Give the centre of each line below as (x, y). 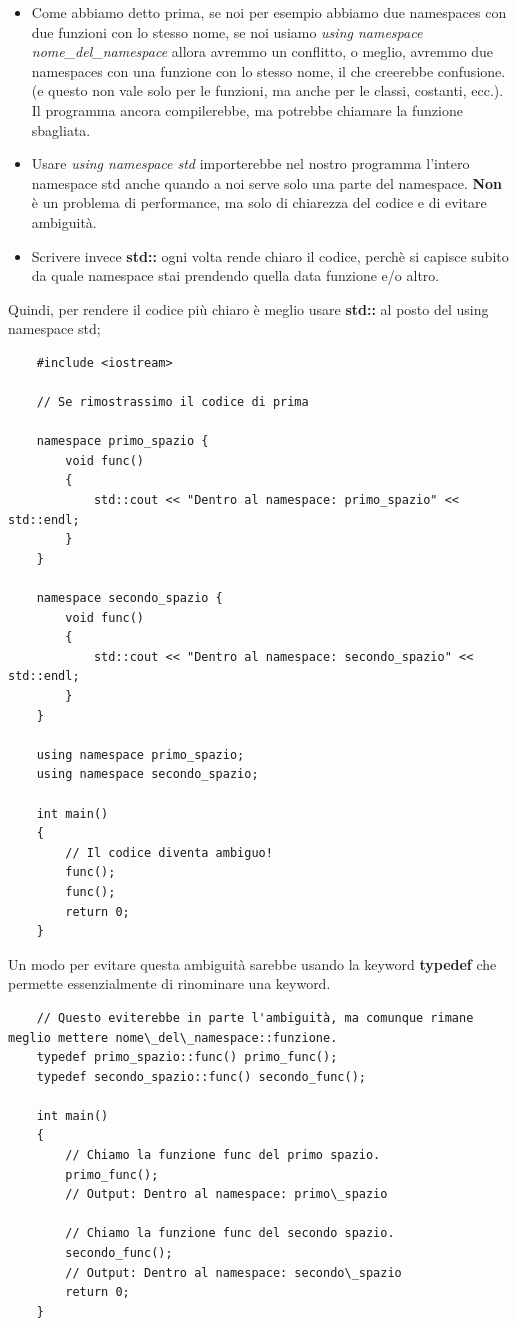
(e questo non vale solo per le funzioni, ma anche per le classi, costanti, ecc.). (267, 90)
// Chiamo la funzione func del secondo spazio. (230, 1233)
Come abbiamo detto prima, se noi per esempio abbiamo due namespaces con (269, 12)
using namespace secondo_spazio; (147, 774)
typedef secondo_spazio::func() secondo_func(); (201, 1076)
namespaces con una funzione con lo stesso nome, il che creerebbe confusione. (268, 70)
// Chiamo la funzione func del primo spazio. (223, 1155)
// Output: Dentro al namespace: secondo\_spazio (233, 1272)
